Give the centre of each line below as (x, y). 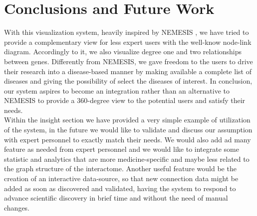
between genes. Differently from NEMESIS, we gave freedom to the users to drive (128, 61)
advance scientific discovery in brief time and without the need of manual (116, 198)
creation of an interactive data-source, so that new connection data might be (121, 178)
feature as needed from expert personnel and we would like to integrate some (122, 149)
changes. (17, 207)
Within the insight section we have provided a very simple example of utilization (127, 120)
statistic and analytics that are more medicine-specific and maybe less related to (127, 159)
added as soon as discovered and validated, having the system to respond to (120, 188)
